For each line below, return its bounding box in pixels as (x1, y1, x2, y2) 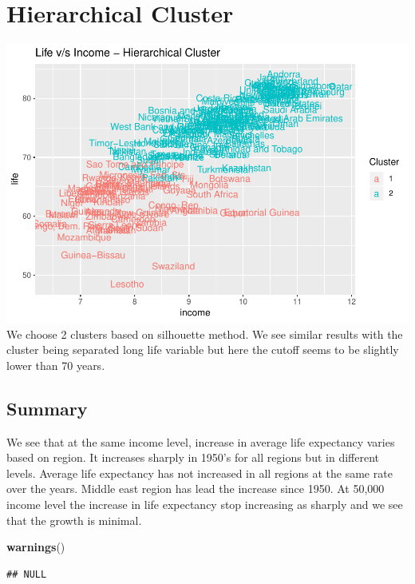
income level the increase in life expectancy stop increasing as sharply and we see (6, 496, 403, 512)
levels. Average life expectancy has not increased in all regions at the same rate (6, 464, 393, 481)
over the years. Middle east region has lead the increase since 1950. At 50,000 (6, 480, 385, 497)
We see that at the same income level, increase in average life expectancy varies (6, 433, 395, 450)
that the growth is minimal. (6, 511, 142, 528)
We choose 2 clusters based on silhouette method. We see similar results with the (6, 325, 403, 342)
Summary (6, 395, 88, 420)
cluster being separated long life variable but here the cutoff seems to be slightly (6, 341, 399, 358)
